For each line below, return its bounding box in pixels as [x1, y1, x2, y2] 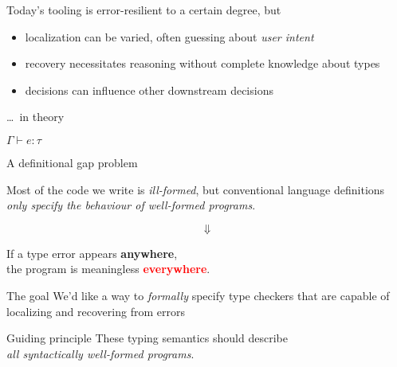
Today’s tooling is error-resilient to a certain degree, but [6, 2, 281, 18]
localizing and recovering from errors [6, 303, 185, 319]
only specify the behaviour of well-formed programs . [6, 197, 256, 213]
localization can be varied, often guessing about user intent [25, 28, 314, 45]
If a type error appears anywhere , [6, 244, 178, 261]
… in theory [6, 108, 65, 125]
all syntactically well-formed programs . [6, 345, 195, 361]
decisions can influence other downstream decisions [25, 81, 273, 98]
